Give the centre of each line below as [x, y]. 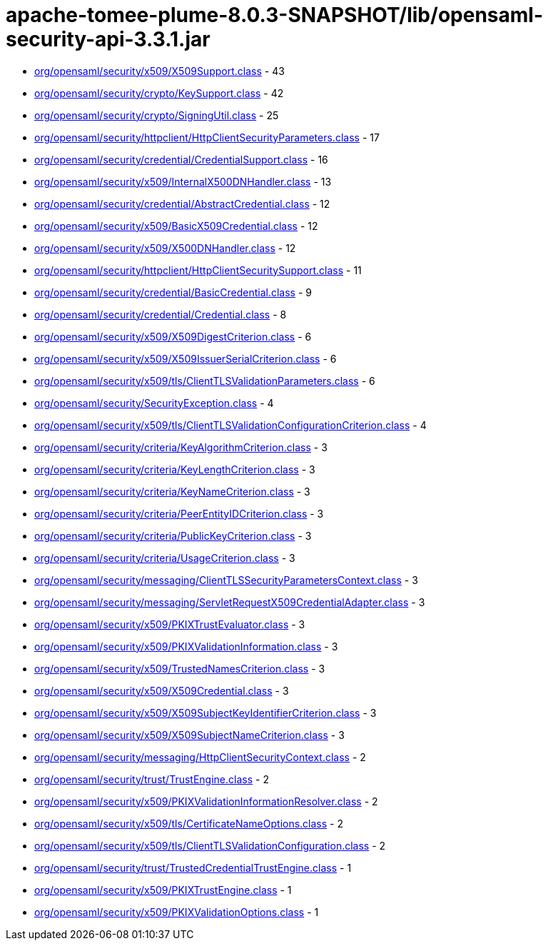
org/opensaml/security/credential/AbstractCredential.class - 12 [182, 203]
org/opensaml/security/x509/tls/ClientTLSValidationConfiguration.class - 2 [210, 845]
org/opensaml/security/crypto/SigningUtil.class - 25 [157, 115]
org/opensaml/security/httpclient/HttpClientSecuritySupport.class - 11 [198, 270]
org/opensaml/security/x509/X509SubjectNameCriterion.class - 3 [189, 735]
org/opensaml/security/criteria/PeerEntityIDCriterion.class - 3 [179, 513]
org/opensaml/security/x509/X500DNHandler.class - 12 [165, 248]
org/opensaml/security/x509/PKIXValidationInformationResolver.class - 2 [206, 801]
